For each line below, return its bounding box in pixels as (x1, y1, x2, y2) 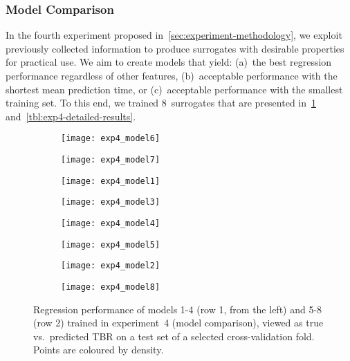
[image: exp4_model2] (61, 261, 160, 271)
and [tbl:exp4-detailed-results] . (6, 109, 136, 123)
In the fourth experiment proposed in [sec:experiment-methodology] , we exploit (6, 28, 342, 42)
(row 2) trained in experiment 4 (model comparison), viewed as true (33, 315, 324, 330)
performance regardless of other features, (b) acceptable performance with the (6, 68, 338, 82)
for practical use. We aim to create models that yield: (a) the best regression (6, 55, 332, 69)
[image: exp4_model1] (61, 176, 160, 186)
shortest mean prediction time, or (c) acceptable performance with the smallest (6, 82, 343, 96)
